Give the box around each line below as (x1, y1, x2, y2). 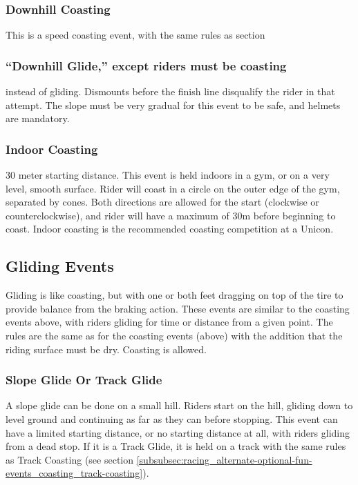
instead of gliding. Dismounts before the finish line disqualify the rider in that (6, 84, 335, 99)
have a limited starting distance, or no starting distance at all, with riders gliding (6, 425, 350, 439)
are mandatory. (6, 111, 70, 126)
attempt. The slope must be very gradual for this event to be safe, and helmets (6, 97, 341, 112)
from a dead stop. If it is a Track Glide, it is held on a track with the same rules (6, 439, 346, 453)
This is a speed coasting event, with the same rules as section (6, 28, 265, 42)
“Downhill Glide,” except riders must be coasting (6, 57, 287, 74)
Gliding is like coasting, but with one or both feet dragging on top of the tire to (6, 288, 343, 302)
